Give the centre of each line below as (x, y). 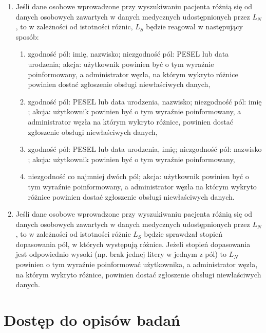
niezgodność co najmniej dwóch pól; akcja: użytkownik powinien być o (138, 176)
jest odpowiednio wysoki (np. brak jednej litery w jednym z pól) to (121, 254)
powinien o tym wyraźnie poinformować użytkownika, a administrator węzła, (137, 264)
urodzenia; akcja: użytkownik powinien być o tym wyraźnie (121, 64)
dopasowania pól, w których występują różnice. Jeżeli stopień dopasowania (133, 244)
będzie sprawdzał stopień (183, 234)
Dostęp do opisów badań (92, 320)
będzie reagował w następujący (194, 27)
